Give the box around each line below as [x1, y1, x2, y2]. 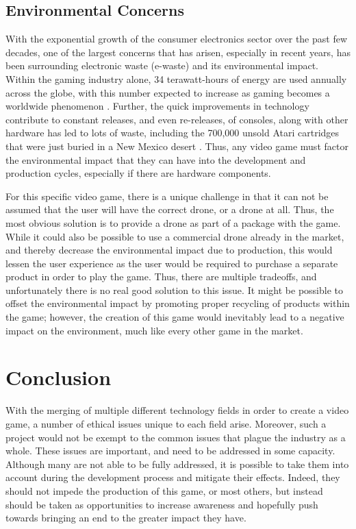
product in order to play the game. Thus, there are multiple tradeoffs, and [5, 269, 317, 284]
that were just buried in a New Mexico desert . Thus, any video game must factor [5, 138, 348, 153]
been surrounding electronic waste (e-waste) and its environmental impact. [5, 58, 319, 73]
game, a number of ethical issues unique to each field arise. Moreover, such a [5, 416, 327, 430]
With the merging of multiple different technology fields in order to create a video [5, 403, 349, 417]
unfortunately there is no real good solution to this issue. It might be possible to [5, 282, 344, 297]
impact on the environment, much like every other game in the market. [5, 323, 303, 337]
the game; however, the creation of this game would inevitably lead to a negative [5, 310, 344, 324]
